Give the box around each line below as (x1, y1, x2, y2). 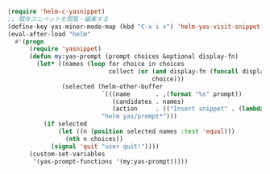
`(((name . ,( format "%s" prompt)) (101, 89, 243, 98)
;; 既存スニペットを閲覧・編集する (7, 14, 109, 23)
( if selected (43, 120, 88, 128)
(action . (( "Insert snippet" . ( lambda (111, 105, 264, 113)
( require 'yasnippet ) (28, 45, 102, 53)
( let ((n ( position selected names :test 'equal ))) (58, 127, 235, 135)
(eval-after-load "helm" (7, 30, 91, 38)
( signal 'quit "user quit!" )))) (50, 142, 160, 151)
